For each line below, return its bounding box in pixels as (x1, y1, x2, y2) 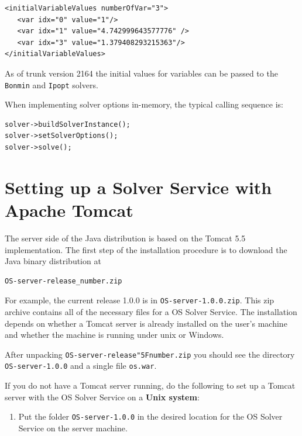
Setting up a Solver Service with (5, 175, 272, 199)
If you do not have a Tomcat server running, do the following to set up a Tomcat (5, 379, 296, 392)
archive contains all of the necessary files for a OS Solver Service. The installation (5, 305, 297, 317)
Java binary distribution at (5, 255, 101, 267)
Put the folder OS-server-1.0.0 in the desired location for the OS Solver (18, 410, 283, 423)
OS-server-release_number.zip (5, 276, 122, 285)
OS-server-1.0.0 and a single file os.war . (5, 359, 157, 372)
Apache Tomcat (5, 198, 133, 222)
